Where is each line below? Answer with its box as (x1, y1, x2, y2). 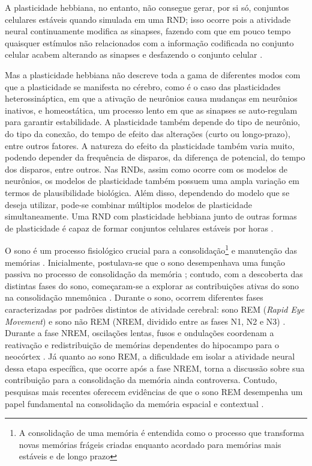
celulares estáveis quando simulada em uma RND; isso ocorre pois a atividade (5, 13, 291, 25)
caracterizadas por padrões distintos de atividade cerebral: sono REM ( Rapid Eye (5, 302, 305, 315)
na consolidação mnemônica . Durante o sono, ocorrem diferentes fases (5, 291, 263, 304)
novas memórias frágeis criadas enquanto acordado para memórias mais (19, 438, 281, 450)
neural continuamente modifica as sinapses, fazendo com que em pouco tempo (5, 25, 291, 37)
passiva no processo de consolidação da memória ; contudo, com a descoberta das (5, 268, 303, 280)
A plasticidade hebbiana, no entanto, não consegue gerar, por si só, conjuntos (5, 1, 289, 13)
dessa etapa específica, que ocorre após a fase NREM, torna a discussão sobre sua (5, 361, 305, 374)
